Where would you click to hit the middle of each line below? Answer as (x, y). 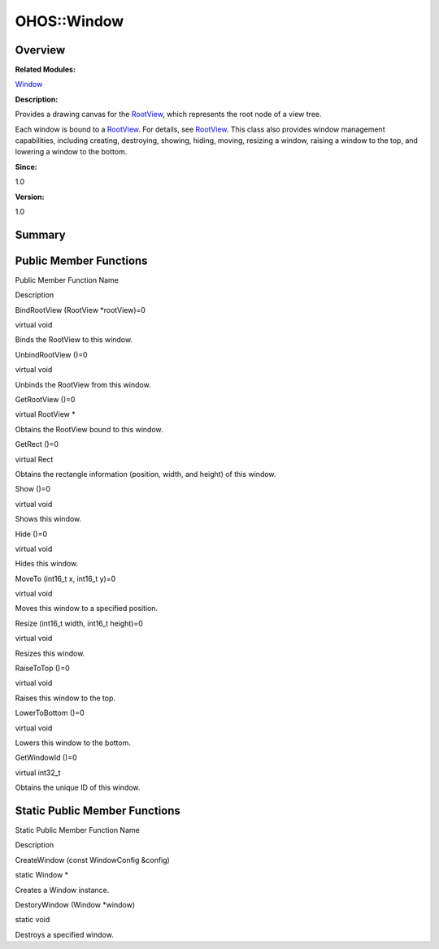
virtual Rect (34, 459)
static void (33, 920)
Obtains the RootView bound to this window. (89, 429)
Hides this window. (47, 564)
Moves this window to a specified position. (87, 609)
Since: (26, 167)
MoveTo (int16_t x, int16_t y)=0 (65, 578)
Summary (40, 234)
